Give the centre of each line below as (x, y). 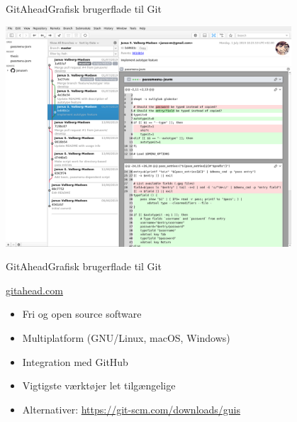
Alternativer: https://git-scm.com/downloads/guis (131, 409)
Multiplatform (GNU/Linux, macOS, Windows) (126, 338)
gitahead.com (34, 290)
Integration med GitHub (75, 361)
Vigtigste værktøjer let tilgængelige (99, 385)
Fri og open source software (82, 314)
